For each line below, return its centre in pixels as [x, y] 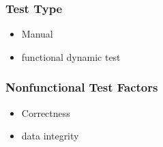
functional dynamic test [71, 56]
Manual [37, 34]
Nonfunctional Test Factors [82, 87]
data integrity [50, 136]
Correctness [46, 112]
